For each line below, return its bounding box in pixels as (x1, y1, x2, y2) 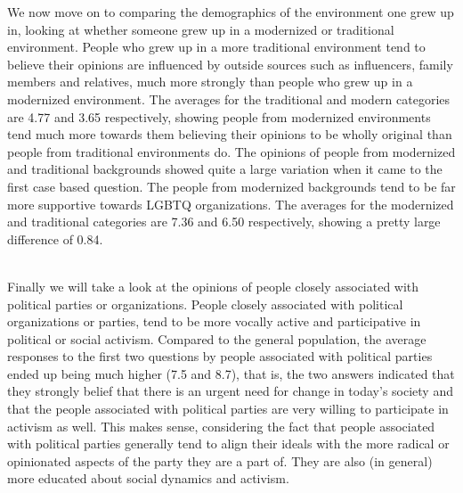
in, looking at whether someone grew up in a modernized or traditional (7, 20, 394, 38)
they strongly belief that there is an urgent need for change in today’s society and (7, 382, 453, 400)
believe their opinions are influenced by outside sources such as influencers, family (7, 54, 453, 73)
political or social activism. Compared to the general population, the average (7, 329, 426, 348)
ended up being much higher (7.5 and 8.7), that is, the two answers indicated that (7, 364, 455, 382)
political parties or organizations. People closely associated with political (7, 294, 403, 313)
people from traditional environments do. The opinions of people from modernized (7, 142, 456, 160)
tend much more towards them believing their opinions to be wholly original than (7, 125, 452, 144)
